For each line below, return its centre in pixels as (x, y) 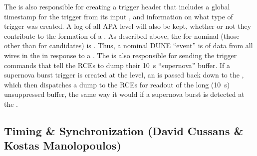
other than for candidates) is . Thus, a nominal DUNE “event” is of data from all (128, 45)
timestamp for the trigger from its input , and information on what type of (119, 16)
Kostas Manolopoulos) (63, 145)
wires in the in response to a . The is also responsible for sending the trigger (121, 55)
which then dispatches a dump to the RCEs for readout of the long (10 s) (117, 84)
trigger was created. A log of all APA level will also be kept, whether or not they (128, 26)
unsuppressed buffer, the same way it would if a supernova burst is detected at (124, 94)
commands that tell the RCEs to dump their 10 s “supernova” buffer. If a (117, 65)
